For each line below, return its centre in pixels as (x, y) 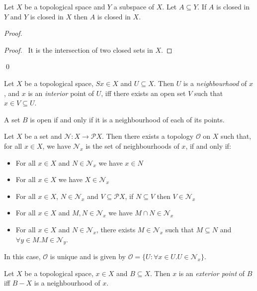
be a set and (43, 136)
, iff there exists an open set (143, 93)
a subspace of (134, 6)
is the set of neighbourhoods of (132, 145)
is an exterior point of (212, 273)
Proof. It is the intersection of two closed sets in (79, 49)
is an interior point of (61, 93)
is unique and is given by (88, 256)
